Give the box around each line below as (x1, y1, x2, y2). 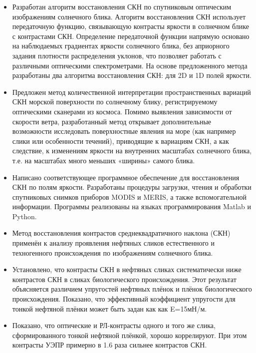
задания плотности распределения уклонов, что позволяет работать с (12, 50, 222, 60)
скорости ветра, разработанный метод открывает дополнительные (12, 116, 212, 126)
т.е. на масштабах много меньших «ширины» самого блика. (12, 155, 195, 165)
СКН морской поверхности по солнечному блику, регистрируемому (12, 96, 218, 107)
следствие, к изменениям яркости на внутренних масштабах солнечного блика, (12, 145, 252, 156)
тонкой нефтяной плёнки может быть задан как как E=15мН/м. (12, 303, 207, 314)
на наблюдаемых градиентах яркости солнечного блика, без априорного (12, 40, 230, 51)
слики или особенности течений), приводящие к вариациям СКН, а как (12, 135, 229, 146)
